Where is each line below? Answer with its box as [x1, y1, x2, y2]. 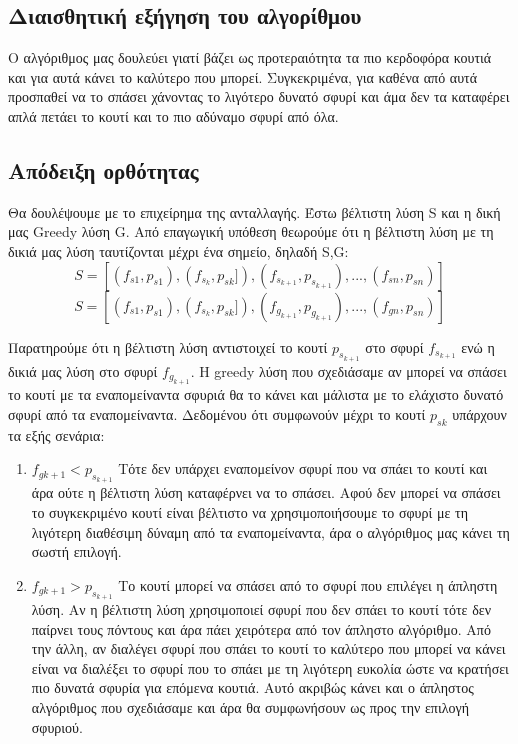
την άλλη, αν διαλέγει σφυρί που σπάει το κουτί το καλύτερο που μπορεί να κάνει [31, 638, 506, 659]
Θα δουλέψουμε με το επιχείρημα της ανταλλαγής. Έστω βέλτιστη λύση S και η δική [8, 201, 501, 222]
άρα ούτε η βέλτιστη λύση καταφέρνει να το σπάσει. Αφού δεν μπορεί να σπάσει [31, 482, 501, 503]
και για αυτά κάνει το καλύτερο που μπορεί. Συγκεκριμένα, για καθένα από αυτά [8, 66, 478, 87]
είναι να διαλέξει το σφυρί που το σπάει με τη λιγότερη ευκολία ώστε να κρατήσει [31, 657, 509, 678]
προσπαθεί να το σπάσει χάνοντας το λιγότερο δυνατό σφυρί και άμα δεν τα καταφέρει [8, 86, 510, 107]
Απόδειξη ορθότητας [8, 154, 199, 185]
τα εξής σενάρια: [8, 424, 105, 445]
